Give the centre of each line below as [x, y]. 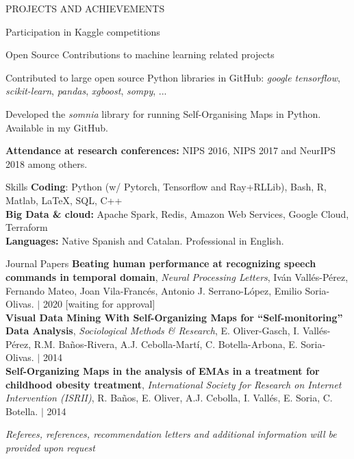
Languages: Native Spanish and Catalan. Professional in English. [145, 240]
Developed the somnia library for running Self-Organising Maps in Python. [163, 113]
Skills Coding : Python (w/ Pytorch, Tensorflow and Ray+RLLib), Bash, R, [166, 187]
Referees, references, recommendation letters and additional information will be [171, 434]
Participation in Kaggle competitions [83, 31]
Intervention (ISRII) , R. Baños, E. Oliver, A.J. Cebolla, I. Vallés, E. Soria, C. [169, 398]
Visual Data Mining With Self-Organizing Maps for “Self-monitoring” [174, 317]
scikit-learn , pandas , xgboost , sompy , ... [86, 91]
